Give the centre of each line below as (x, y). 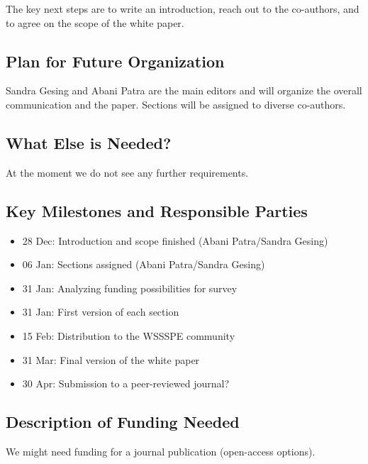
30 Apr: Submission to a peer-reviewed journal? (126, 383)
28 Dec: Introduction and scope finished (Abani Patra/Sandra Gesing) (175, 240)
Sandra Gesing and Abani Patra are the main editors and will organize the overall (184, 90)
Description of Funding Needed (123, 422)
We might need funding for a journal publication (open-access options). (161, 451)
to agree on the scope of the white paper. (95, 22)
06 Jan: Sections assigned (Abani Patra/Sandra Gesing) (144, 264)
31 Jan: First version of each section (101, 312)
